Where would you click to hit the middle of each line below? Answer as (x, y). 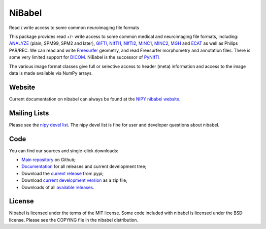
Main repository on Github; (49, 160)
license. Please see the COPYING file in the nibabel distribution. (74, 220)
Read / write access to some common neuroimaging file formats (74, 28)
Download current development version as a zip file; (74, 180)
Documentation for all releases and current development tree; (84, 166)
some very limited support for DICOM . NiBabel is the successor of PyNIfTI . (85, 57)
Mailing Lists (29, 113)
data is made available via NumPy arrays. (51, 73)
